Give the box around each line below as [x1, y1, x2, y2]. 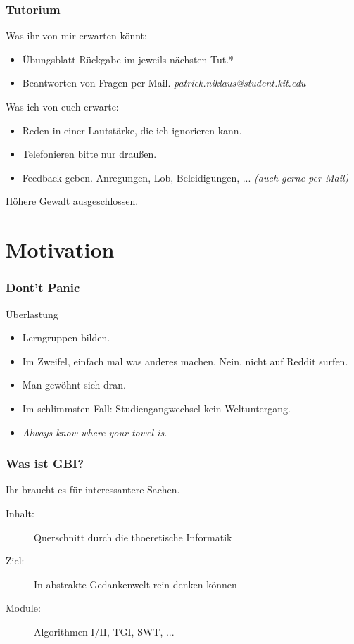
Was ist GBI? [6, 455, 84, 472]
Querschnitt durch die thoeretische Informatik [34, 529, 232, 544]
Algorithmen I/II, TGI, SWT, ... [34, 624, 175, 638]
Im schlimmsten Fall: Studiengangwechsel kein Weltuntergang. [22, 400, 291, 415]
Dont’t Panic [6, 279, 80, 296]
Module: [6, 600, 41, 615]
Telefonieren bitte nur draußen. [22, 146, 157, 161]
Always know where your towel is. [22, 424, 167, 439]
